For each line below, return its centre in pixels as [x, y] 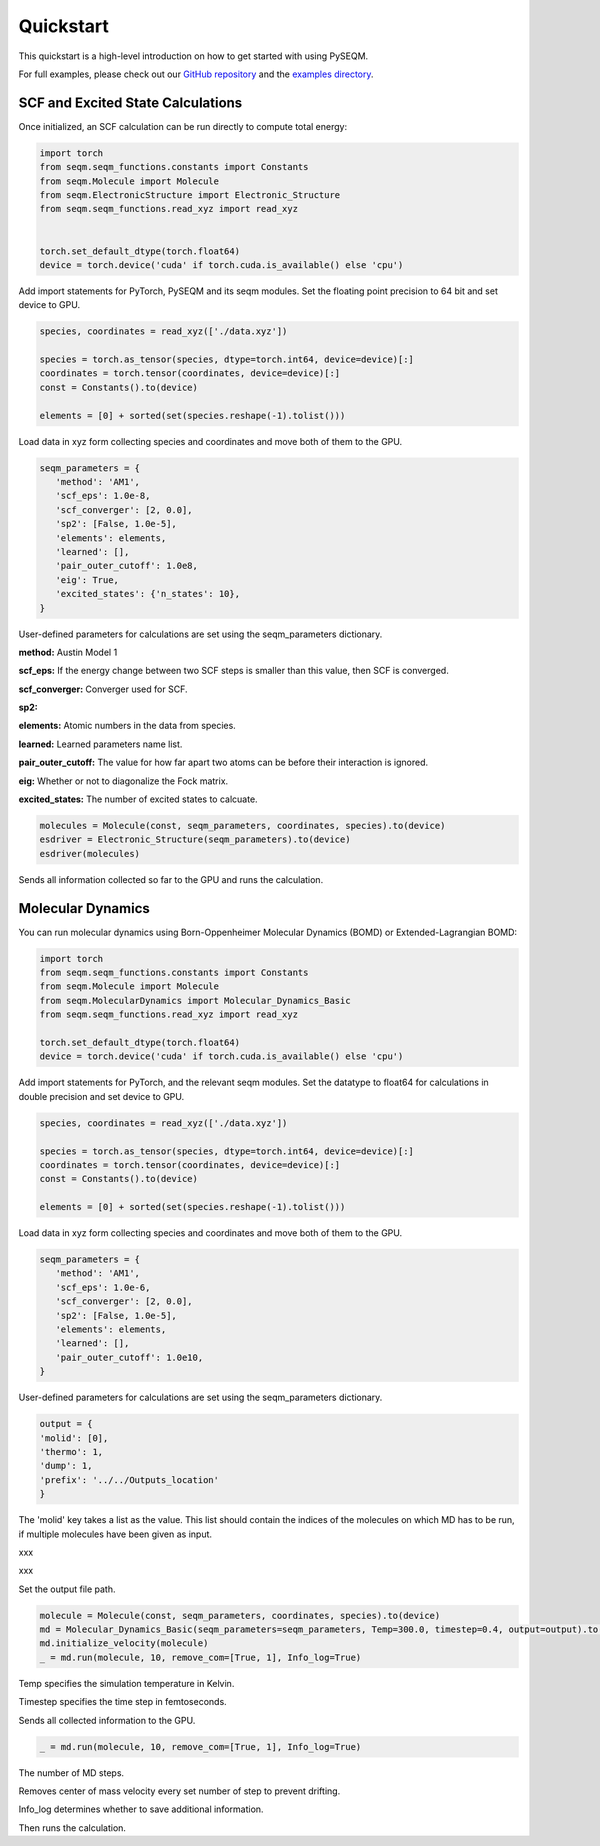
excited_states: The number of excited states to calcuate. [138, 799]
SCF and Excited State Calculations [130, 102]
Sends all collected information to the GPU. [107, 1720]
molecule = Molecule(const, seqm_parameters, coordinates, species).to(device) [240, 1615]
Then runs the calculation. [72, 1827]
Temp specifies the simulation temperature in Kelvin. [126, 1683]
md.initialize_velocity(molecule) [124, 1643]
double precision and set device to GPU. [101, 1096]
